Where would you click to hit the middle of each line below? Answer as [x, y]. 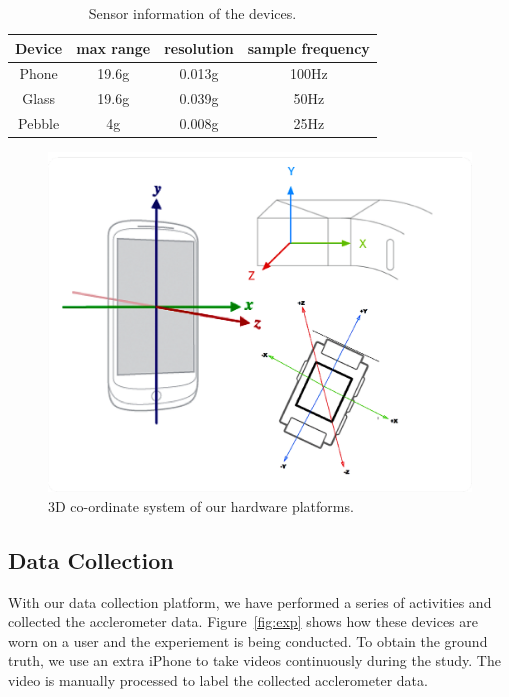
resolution [199, 47]
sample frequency [308, 47]
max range [113, 47]
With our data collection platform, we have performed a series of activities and [250, 601]
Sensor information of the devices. [192, 13]
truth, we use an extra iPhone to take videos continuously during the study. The [254, 660]
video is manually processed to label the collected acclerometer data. [218, 679]
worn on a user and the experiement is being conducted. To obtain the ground [248, 640]
